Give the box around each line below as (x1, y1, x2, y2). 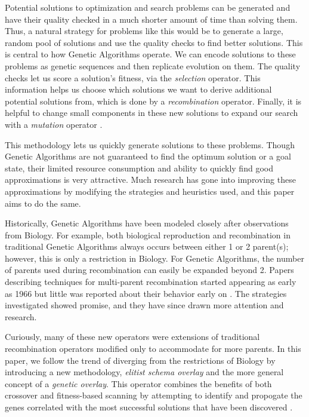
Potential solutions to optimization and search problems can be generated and (5, 1, 291, 13)
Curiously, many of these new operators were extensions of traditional (5, 330, 260, 343)
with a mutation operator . (5, 118, 103, 130)
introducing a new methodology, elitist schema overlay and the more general (5, 366, 284, 378)
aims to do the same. (5, 197, 81, 209)
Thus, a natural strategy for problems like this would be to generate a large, (5, 24, 283, 37)
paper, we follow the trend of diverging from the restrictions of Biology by (5, 354, 276, 366)
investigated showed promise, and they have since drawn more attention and (5, 299, 284, 311)
